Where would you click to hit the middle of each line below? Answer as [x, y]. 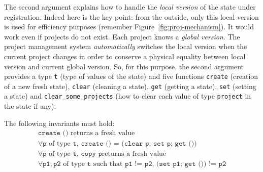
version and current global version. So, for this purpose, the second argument [124, 66]
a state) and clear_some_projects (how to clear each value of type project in [128, 96]
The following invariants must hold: [59, 123]
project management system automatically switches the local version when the [126, 46]
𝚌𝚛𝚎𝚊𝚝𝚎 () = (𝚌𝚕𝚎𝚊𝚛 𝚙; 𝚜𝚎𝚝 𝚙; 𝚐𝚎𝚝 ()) [139, 144]
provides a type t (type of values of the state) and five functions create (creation [131, 76]
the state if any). [30, 106]
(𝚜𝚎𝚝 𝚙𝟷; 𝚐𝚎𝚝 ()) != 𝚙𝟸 [191, 164]
